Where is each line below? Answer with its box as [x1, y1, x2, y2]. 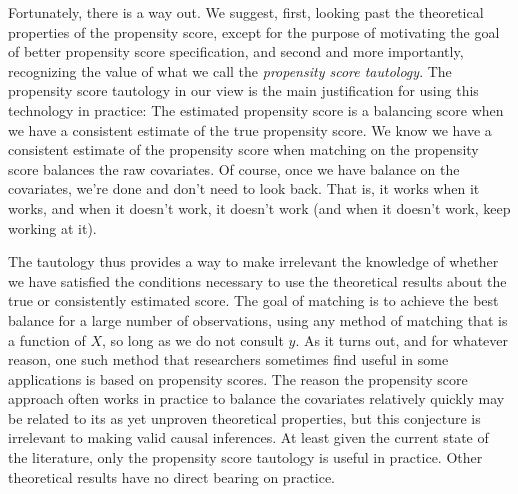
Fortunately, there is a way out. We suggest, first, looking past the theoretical [8, 2, 484, 22]
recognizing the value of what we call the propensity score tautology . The [8, 60, 452, 81]
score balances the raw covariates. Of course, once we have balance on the [8, 158, 460, 179]
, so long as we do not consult [102, 329, 284, 350]
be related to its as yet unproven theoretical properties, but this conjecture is [8, 407, 481, 428]
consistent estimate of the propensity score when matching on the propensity [8, 139, 479, 160]
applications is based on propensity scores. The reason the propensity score [8, 368, 468, 389]
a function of [8, 329, 86, 350]
